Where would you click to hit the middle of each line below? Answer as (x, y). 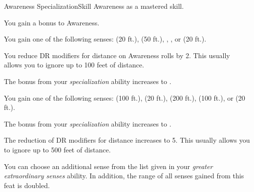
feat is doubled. (27, 185)
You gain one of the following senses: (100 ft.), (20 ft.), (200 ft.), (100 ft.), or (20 (125, 97)
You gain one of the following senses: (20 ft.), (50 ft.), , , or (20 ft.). (105, 39)
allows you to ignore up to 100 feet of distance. (74, 65)
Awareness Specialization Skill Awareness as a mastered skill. (94, 6)
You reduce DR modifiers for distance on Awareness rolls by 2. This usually (117, 55)
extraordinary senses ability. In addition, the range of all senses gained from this (124, 176)
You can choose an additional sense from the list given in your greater (108, 166)
